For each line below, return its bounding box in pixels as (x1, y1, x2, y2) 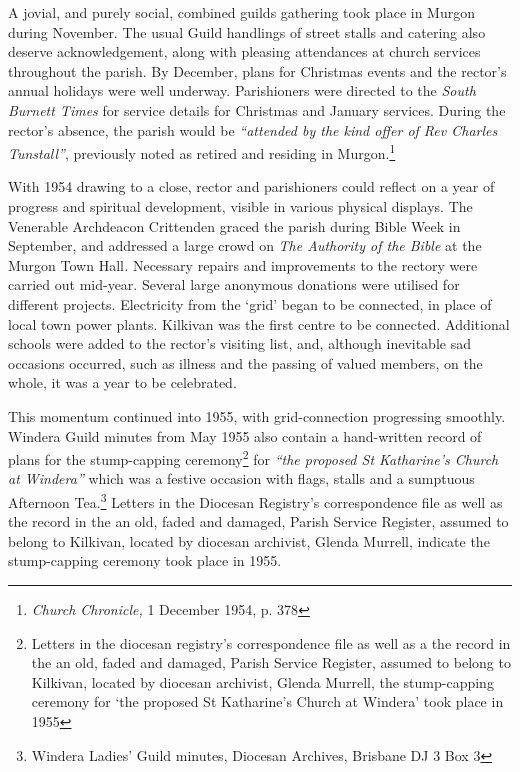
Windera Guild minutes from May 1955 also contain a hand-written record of (8, 425, 482, 446)
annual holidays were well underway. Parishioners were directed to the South (8, 80, 476, 101)
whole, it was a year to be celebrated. (8, 372, 237, 393)
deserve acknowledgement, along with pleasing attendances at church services (8, 41, 481, 62)
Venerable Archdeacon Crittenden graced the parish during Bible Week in (8, 215, 461, 236)
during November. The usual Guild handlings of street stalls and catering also (8, 21, 486, 42)
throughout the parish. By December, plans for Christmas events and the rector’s (8, 60, 507, 81)
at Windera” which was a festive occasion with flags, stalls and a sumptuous (8, 468, 475, 489)
